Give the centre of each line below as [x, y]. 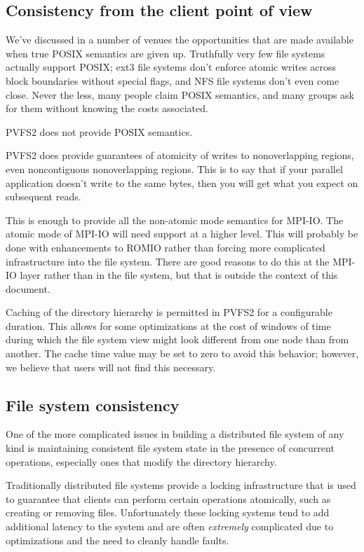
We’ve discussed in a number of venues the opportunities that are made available [180, 40]
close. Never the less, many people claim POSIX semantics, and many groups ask [180, 94]
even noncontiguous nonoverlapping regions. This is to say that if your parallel [174, 168]
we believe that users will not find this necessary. [111, 367]
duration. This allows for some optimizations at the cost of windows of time [168, 325]
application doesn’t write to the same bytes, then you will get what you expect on [182, 182]
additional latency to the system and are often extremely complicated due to [170, 526]
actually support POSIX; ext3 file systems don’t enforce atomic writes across [171, 67]
